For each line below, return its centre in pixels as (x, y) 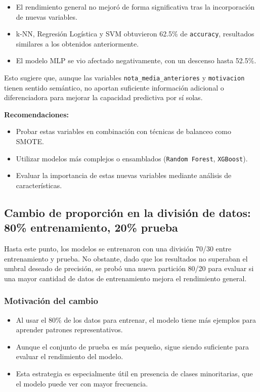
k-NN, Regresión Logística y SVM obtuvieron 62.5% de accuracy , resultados (135, 34)
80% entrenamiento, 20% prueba (91, 227)
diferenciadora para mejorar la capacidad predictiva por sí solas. (103, 97)
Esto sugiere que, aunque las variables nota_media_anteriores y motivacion (124, 78)
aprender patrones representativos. (69, 330)
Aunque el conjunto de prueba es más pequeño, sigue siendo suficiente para (132, 346)
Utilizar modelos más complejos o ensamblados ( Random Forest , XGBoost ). (132, 158)
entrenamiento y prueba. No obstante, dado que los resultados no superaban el (126, 258)
